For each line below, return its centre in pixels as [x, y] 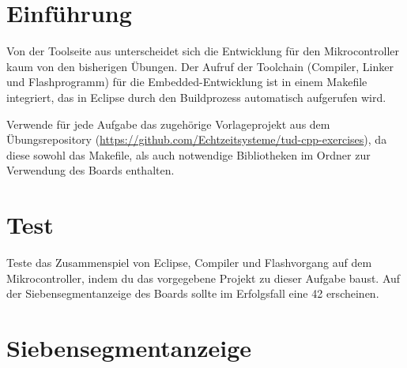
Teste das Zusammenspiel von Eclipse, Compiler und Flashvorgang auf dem [189, 262]
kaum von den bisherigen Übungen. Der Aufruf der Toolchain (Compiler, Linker [200, 66]
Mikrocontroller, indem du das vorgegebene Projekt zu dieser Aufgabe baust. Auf [203, 278]
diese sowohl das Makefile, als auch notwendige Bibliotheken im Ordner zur [188, 154]
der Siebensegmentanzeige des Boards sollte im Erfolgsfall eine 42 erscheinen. [193, 293]
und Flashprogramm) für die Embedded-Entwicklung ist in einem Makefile [187, 82]
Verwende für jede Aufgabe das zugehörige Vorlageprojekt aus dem [168, 124]
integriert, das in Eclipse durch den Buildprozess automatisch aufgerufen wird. [196, 97]
